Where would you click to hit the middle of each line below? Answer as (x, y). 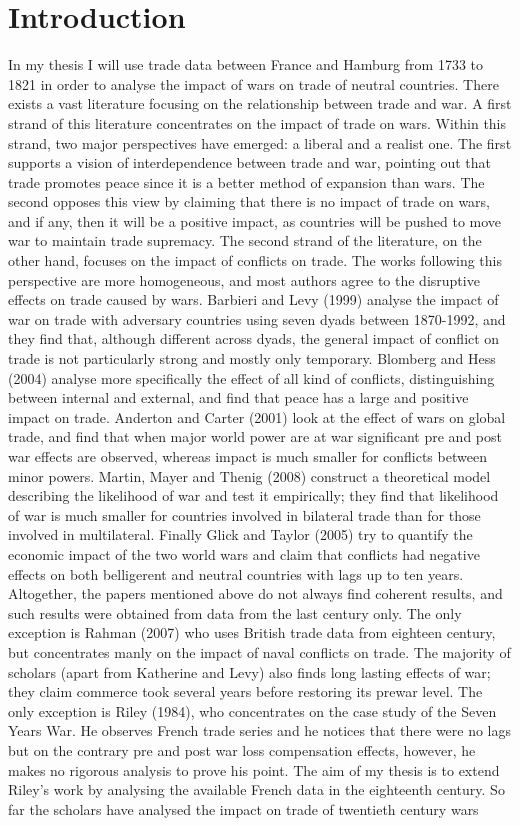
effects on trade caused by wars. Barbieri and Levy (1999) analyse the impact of (253, 299)
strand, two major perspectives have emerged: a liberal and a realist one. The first (260, 142)
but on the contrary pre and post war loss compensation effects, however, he (242, 749)
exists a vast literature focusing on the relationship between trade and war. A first (260, 103)
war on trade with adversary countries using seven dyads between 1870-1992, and (257, 318)
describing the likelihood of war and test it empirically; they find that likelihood (253, 495)
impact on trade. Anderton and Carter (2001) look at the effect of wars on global (257, 416)
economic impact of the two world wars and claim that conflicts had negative (244, 553)
